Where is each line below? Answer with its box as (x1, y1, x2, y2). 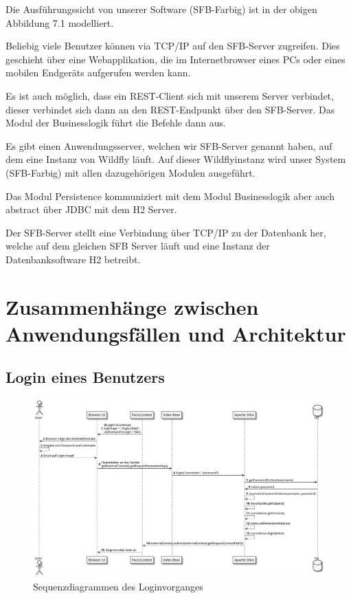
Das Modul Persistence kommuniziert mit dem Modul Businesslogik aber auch (5, 188, 335, 203)
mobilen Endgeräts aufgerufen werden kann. (5, 65, 191, 80)
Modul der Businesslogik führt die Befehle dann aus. (5, 115, 226, 130)
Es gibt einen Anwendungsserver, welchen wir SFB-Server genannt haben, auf (5, 138, 332, 153)
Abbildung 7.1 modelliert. (5, 15, 114, 30)
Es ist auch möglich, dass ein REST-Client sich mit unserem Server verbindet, (5, 88, 334, 102)
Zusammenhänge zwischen (5, 292, 259, 320)
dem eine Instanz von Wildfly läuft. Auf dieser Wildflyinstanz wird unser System (5, 152, 346, 166)
